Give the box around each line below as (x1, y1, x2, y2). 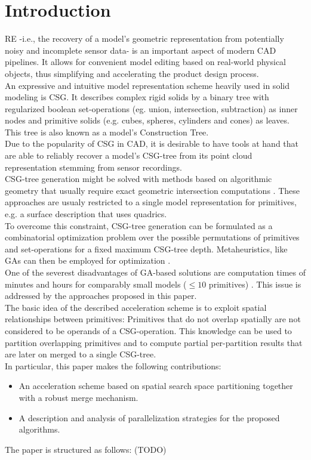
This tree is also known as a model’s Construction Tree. (5, 125, 209, 138)
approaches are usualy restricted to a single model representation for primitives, (5, 196, 297, 208)
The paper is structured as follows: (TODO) (5, 443, 167, 455)
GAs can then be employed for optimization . (5, 254, 171, 267)
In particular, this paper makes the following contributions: (5, 359, 221, 372)
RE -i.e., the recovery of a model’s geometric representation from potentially (5, 32, 284, 45)
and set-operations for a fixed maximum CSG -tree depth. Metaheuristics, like (5, 242, 288, 255)
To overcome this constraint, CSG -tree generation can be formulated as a (5, 219, 273, 231)
